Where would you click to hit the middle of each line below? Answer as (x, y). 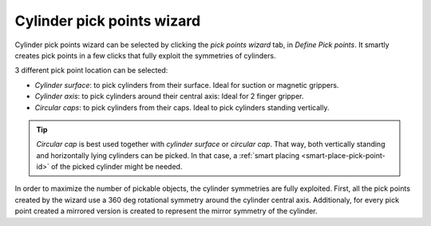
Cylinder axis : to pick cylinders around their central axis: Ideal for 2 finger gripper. (169, 97)
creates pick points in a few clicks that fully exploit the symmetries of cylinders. (145, 55)
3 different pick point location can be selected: (91, 70)
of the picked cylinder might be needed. (117, 167)
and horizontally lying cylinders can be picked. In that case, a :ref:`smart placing (168, 155)
